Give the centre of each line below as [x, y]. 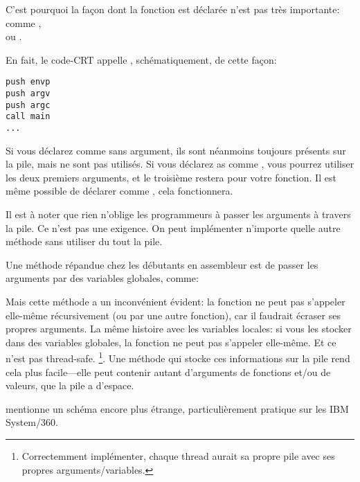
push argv [28, 94]
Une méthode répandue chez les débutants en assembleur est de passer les [162, 264]
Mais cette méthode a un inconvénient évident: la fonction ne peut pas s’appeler [175, 301]
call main [28, 117]
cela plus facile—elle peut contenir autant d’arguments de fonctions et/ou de [168, 372]
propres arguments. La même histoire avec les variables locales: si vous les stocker [179, 329]
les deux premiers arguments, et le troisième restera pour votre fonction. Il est [171, 177]
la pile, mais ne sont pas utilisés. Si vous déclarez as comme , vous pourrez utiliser [180, 164]
